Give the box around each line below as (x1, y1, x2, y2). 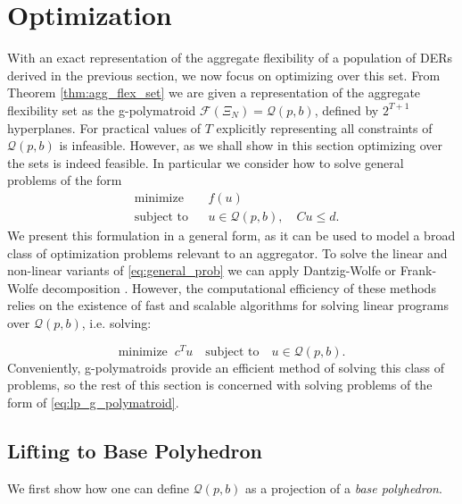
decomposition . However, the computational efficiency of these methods (42, 278, 436, 297)
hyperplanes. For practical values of (7, 118, 202, 137)
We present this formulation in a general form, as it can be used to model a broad (7, 225, 456, 244)
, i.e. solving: (81, 313, 152, 332)
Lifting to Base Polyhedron (7, 436, 262, 464)
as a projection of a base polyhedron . (245, 478, 442, 497)
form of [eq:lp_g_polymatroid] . (7, 392, 179, 411)
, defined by (314, 100, 379, 119)
